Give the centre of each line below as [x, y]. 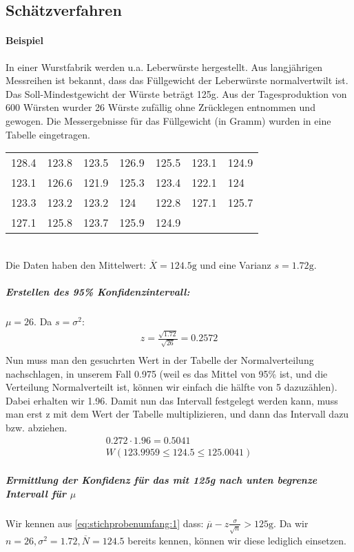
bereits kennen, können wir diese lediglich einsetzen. [237, 540]
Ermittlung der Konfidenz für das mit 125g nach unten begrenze [162, 480]
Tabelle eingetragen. [48, 134]
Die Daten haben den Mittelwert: [76, 264]
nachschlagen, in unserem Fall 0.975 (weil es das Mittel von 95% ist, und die [167, 373]
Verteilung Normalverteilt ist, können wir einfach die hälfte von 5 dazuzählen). [171, 387]
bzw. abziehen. [37, 427]
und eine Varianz [236, 264]
